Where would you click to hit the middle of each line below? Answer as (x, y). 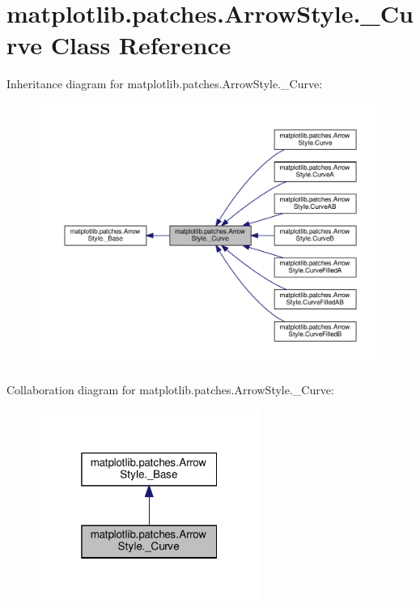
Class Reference (141, 45)
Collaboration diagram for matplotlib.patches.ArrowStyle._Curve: (170, 390)
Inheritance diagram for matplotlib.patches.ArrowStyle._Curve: (165, 84)
